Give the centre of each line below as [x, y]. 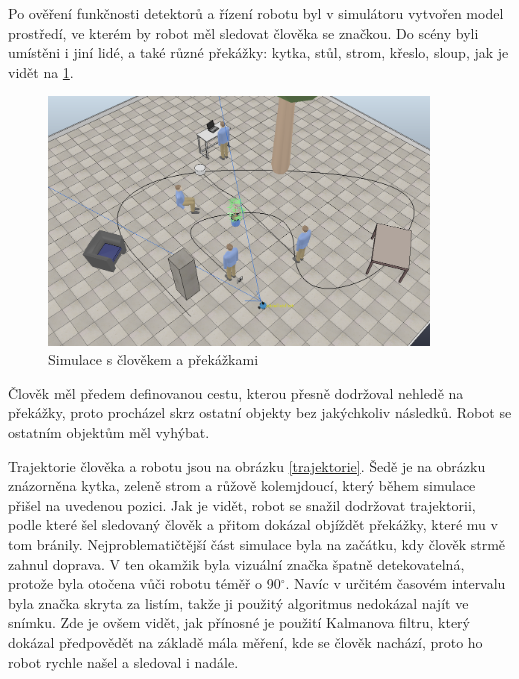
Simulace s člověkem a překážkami [153, 359]
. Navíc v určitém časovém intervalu [395, 583]
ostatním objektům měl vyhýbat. [109, 432]
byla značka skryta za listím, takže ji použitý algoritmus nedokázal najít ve [238, 602]
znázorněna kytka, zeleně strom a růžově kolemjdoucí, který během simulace [242, 485]
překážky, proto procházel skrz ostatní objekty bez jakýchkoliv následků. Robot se [260, 412]
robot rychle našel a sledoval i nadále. [123, 661]
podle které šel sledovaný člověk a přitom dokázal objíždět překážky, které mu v [253, 524]
